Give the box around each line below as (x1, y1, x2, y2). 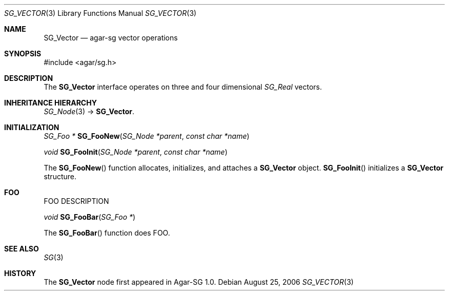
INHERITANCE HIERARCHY (4, 98, 97, 107)
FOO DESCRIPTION (44, 197, 109, 205)
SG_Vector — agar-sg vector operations (44, 33, 178, 42)
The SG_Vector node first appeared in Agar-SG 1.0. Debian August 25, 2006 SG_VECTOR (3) (44, 278, 354, 286)
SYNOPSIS (4, 49, 42, 58)
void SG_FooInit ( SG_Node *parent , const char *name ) (44, 147, 228, 156)
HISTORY (4, 269, 36, 278)
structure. (44, 172, 76, 181)
